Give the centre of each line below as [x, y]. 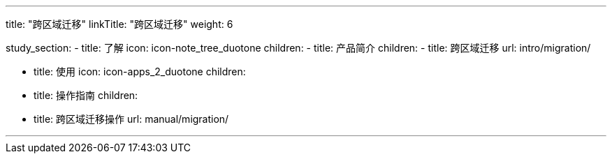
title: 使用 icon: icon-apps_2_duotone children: [140, 71]
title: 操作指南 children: [86, 95]
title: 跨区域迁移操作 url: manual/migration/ [131, 119]
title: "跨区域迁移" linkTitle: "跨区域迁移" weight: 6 [119, 24]
